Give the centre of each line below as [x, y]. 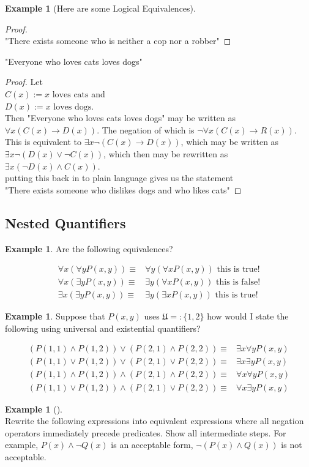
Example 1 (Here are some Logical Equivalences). [100, 8]
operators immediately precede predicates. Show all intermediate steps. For [146, 432]
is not [292, 445]
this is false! [238, 282]
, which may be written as [230, 142]
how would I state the [248, 316]
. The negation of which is [146, 129]
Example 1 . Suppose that [55, 316]
